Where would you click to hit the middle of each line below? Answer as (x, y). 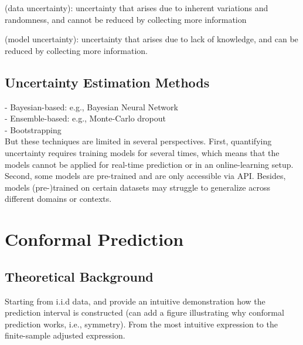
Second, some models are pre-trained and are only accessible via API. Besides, (145, 176)
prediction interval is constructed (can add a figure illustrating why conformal (144, 312)
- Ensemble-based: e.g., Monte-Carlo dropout (85, 118)
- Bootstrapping (33, 129)
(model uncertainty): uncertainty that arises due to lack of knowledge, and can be (151, 39)
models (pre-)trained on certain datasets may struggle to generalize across (137, 187)
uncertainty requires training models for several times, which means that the (142, 152)
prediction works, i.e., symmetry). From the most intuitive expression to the (141, 324)
